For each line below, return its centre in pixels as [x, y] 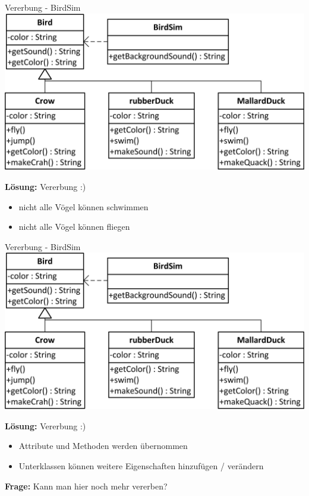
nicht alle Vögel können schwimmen [83, 206]
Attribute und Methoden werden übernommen [103, 446]
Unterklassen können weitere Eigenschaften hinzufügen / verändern [141, 466]
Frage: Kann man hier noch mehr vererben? [86, 486]
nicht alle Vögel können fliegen [74, 227]
